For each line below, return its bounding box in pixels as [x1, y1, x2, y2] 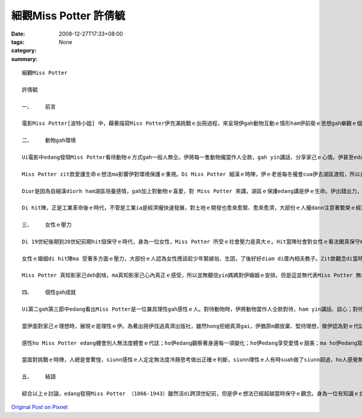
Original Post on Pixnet [11, 404, 68, 411]
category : [11, 47, 37, 54]
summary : [11, 55, 38, 63]
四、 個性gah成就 [22, 289, 77, 296]
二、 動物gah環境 [22, 137, 77, 144]
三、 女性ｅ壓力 [22, 221, 72, 229]
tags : [11, 38, 25, 45]
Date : [11, 30, 25, 37]
